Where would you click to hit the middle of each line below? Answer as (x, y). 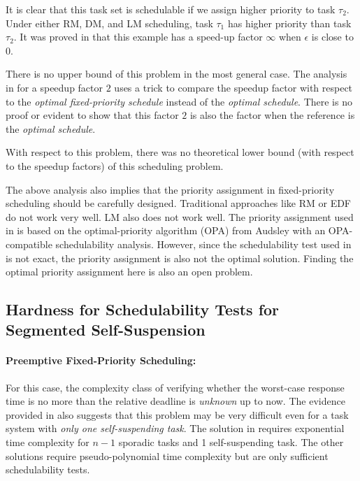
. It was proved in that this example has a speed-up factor (138, 37)
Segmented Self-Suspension (106, 330)
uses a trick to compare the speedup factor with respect (233, 87)
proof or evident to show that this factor (92, 115)
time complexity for (48, 442)
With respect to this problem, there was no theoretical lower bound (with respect (180, 152)
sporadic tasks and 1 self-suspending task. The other (231, 442)
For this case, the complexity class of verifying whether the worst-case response (175, 387)
